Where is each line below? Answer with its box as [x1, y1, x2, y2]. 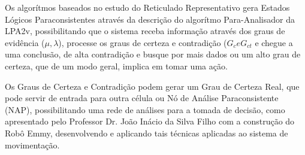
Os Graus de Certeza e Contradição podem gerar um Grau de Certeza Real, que [5, 80, 300, 92]
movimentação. [5, 138, 60, 151]
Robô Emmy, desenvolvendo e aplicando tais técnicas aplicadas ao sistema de [5, 126, 288, 139]
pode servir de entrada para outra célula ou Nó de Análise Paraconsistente [5, 92, 279, 104]
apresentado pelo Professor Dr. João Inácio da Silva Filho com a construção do [5, 115, 295, 127]
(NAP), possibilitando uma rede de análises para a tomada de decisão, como [5, 103, 285, 116]
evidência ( [5, 36, 45, 48]
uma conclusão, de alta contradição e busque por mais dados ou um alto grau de [5, 48, 301, 60]
